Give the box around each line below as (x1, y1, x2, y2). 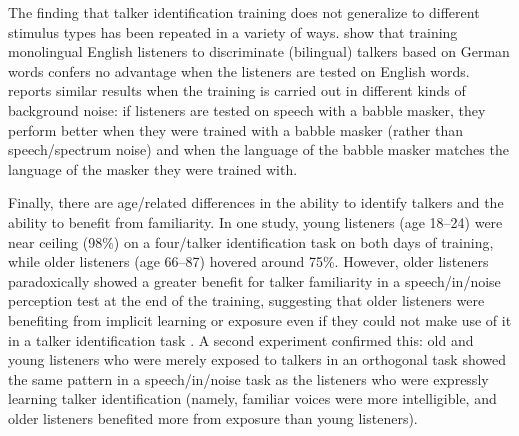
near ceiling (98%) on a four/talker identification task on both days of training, (8, 231, 494, 252)
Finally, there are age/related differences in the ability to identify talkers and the (8, 192, 504, 213)
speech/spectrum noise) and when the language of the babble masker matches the (8, 139, 509, 160)
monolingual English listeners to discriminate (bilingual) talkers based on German (8, 41, 510, 62)
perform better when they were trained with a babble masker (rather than (8, 119, 464, 140)
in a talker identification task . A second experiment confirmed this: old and (8, 329, 474, 350)
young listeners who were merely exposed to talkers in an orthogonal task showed (8, 349, 507, 370)
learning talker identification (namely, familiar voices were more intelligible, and (8, 388, 497, 409)
